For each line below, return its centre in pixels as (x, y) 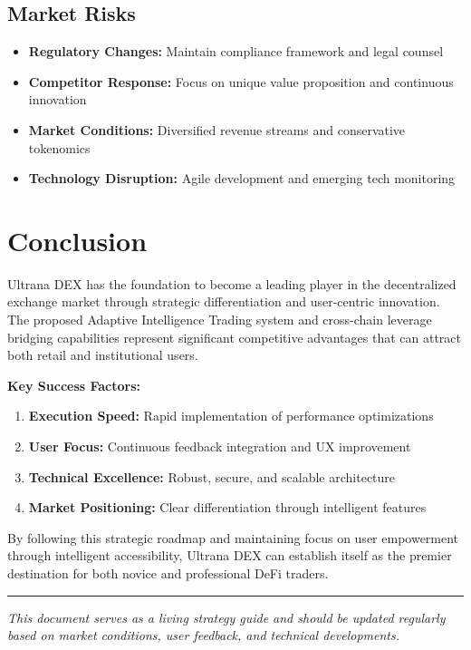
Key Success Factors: (74, 385)
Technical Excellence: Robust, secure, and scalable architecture (212, 476)
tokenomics (59, 147)
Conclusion (77, 240)
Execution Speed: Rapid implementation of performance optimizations (231, 416)
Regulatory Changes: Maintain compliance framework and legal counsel (236, 51)
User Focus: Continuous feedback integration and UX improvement (220, 446)
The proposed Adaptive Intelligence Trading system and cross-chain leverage (220, 320)
